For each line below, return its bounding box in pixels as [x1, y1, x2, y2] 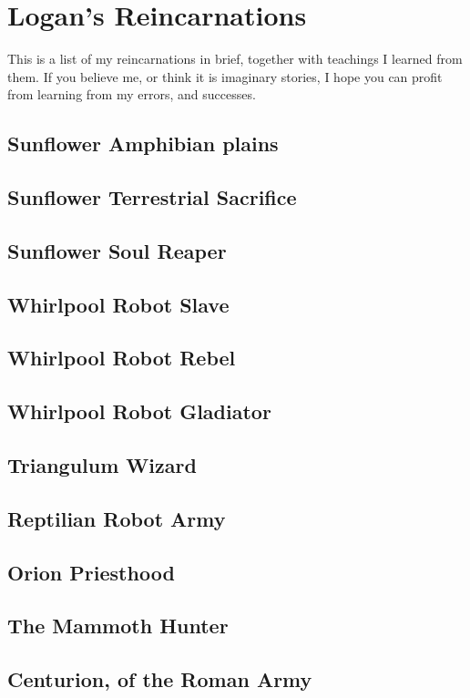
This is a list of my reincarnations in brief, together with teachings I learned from [7, 49, 463, 68]
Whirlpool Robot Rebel [7, 344, 236, 372]
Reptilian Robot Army [7, 504, 226, 532]
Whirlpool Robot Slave [7, 290, 230, 318]
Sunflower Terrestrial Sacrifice [7, 183, 297, 211]
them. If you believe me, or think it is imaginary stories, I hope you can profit [7, 67, 443, 86]
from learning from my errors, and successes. [7, 85, 256, 104]
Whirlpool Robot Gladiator [7, 397, 271, 426]
